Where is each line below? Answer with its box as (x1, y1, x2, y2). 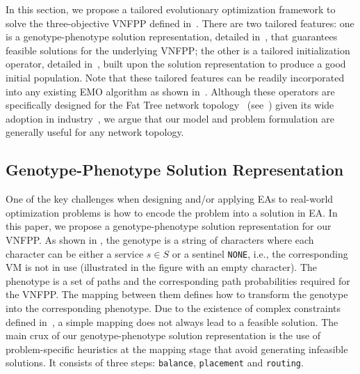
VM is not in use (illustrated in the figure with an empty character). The (6, 260, 317, 274)
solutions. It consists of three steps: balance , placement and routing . (6, 355, 304, 370)
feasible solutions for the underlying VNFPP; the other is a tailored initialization (6, 42, 350, 57)
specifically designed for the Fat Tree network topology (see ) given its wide (6, 98, 334, 112)
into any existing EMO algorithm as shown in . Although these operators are (6, 84, 335, 98)
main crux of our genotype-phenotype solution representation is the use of (6, 328, 321, 343)
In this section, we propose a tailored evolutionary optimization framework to (6, 2, 336, 16)
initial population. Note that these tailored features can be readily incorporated (6, 70, 345, 84)
